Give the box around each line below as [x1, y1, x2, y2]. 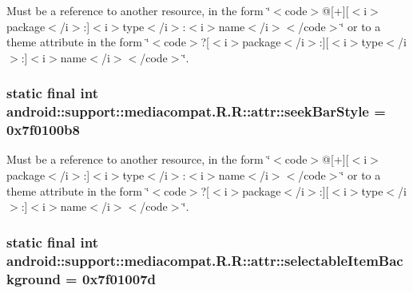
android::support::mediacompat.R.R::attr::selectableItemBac [6, 250, 403, 270]
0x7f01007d [82, 268, 156, 288]
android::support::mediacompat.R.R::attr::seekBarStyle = [6, 101, 386, 121]
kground [6, 268, 61, 288]
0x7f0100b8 [6, 120, 80, 140]
